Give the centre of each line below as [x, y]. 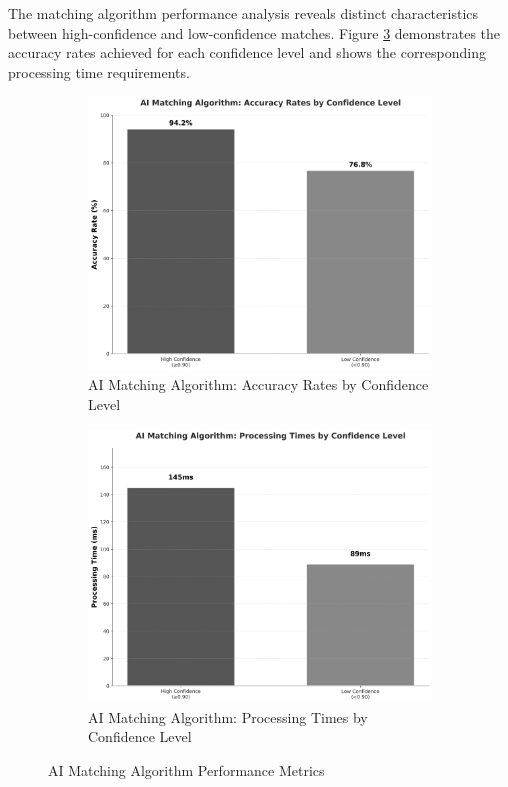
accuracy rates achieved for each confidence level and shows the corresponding [247, 52]
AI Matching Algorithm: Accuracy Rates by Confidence [258, 384]
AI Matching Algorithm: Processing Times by [228, 716]
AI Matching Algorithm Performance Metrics [186, 769]
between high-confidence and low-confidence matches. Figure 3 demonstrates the [254, 32]
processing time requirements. [99, 71]
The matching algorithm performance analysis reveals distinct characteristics [243, 13]
